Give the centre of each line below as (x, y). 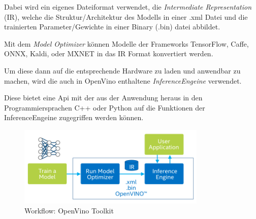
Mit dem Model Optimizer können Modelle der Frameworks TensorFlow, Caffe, (126, 43)
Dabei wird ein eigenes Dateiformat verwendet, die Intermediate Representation (128, 7)
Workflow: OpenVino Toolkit (69, 210)
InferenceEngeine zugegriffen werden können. (74, 117)
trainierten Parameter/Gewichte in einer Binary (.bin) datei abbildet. (112, 27)
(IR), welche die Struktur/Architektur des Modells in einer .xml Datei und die (126, 16)
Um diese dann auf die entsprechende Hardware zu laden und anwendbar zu (122, 70)
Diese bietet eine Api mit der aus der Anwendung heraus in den (103, 98)
